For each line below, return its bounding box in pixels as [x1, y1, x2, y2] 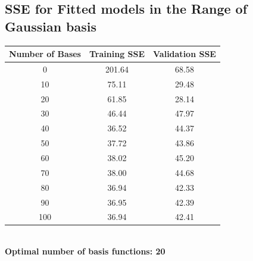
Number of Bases [9, 48, 81, 60]
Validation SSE [153, 48, 216, 60]
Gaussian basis [5, 17, 97, 35]
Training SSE [89, 48, 145, 60]
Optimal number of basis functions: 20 [5, 245, 165, 257]
